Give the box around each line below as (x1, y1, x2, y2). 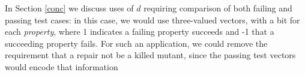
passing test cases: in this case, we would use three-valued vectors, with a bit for (5, 13, 300, 26)
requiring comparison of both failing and (143, 2, 292, 14)
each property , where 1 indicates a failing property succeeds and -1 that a (5, 25, 274, 38)
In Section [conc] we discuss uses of (5, 2, 134, 14)
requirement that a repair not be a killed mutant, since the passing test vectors (5, 49, 296, 61)
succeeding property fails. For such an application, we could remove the (5, 37, 268, 49)
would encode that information (5, 60, 118, 73)
